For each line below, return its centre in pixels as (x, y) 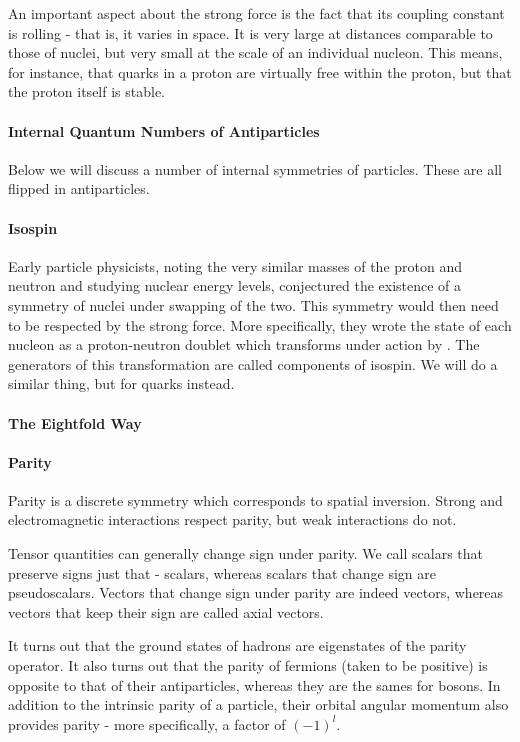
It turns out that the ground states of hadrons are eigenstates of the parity (237, 645)
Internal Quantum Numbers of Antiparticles (164, 130)
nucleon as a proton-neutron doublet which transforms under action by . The (244, 344)
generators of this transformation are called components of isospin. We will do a (253, 363)
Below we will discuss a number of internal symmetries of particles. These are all (255, 168)
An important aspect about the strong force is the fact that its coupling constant (256, 13)
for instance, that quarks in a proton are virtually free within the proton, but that (260, 71)
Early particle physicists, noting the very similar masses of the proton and (235, 265)
